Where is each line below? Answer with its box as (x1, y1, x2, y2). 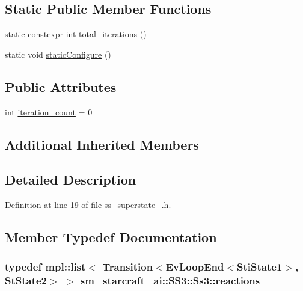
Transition (102, 259, 153, 274)
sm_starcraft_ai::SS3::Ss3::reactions (80, 273, 260, 288)
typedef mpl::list (5, 259, 86, 274)
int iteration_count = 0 (5, 105, 93, 118)
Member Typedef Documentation (5, 228, 217, 247)
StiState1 (237, 259, 283, 274)
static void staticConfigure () (5, 47, 111, 60)
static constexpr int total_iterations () (5, 28, 147, 40)
